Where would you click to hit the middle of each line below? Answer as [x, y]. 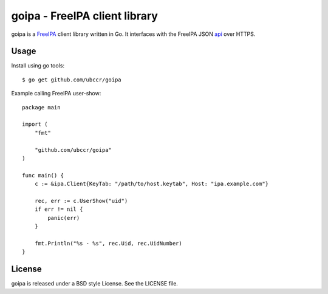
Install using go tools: [38, 66]
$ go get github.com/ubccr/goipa [72, 80]
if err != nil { [59, 209]
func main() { [43, 175]
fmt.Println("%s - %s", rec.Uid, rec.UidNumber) [108, 243]
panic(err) [64, 218]
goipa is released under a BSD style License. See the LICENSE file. [95, 284]
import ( [35, 124]
